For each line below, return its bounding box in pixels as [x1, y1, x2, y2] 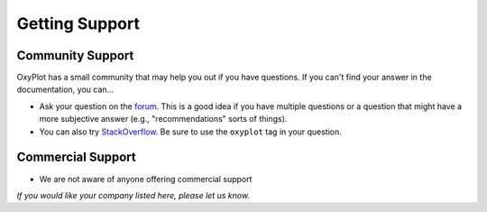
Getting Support [16, 14, 140, 33]
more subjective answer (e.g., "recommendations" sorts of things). [39, 114, 288, 124]
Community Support [16, 48, 134, 63]
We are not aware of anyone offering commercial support [39, 173, 253, 184]
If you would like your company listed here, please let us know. [16, 189, 251, 200]
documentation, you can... [16, 84, 115, 95]
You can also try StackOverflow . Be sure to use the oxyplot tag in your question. [39, 126, 343, 137]
